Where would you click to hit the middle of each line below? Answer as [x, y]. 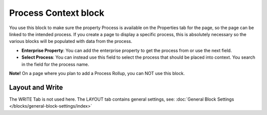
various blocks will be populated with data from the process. [71, 41]
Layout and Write [36, 87]
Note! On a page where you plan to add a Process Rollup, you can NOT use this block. [97, 73]
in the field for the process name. [55, 64]
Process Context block [57, 13]
